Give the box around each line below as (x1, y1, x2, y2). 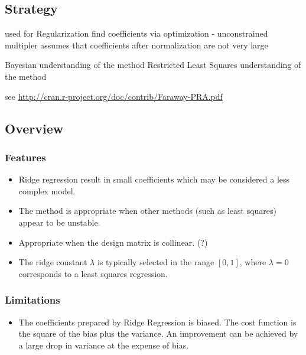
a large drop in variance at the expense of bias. (18, 338, 189, 351)
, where (239, 256, 266, 268)
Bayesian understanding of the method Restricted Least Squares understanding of (5, 58, 301, 71)
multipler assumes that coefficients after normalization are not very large (5, 38, 268, 51)
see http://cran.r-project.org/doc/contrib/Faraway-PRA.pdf (5, 90, 223, 102)
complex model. (18, 184, 76, 197)
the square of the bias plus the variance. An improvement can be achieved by (18, 327, 298, 340)
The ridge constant (18, 256, 87, 268)
